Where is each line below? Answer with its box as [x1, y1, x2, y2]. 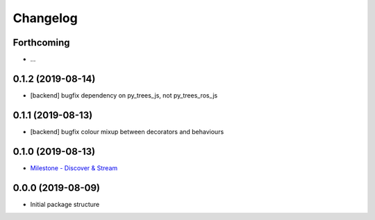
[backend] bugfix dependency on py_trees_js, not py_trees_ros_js [30, 91, 218, 100]
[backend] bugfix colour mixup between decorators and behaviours [30, 127, 224, 136]
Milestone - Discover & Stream [30, 163, 118, 172]
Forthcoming [12, 37, 70, 48]
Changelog [12, 10, 78, 26]
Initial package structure [30, 200, 100, 208]
